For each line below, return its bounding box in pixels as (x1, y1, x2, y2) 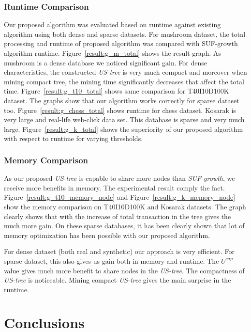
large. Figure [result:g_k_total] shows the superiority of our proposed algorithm (4, 124, 243, 134)
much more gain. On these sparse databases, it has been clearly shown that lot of (4, 221, 245, 231)
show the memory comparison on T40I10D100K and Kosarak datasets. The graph (4, 201, 246, 211)
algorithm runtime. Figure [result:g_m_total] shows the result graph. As (4, 48, 221, 58)
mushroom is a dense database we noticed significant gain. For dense (4, 57, 207, 67)
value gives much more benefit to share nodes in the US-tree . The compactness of (4, 265, 245, 275)
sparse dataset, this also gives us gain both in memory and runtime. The (4, 255, 219, 266)
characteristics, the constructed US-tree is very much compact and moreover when (4, 67, 247, 77)
